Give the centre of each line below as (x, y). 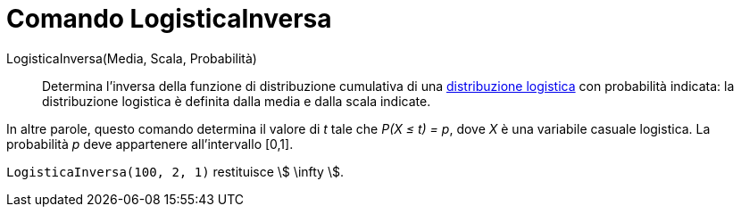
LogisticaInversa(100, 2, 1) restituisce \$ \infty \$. (175, 171)
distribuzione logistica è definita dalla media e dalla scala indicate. (237, 101)
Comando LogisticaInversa (169, 19)
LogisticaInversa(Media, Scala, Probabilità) (132, 58)
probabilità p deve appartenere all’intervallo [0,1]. (150, 144)
